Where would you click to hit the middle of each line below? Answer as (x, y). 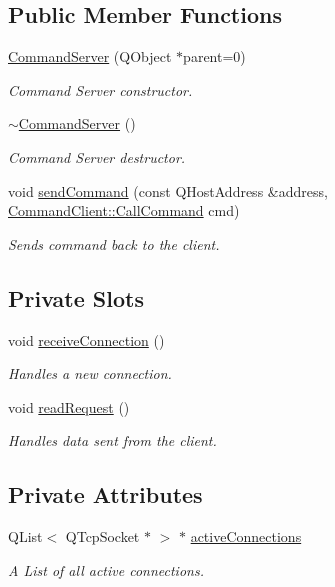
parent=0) (214, 56)
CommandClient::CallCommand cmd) (124, 210)
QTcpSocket (102, 536)
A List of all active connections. (106, 569)
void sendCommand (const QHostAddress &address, (168, 190)
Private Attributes (105, 494)
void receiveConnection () (86, 339)
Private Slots (76, 297)
